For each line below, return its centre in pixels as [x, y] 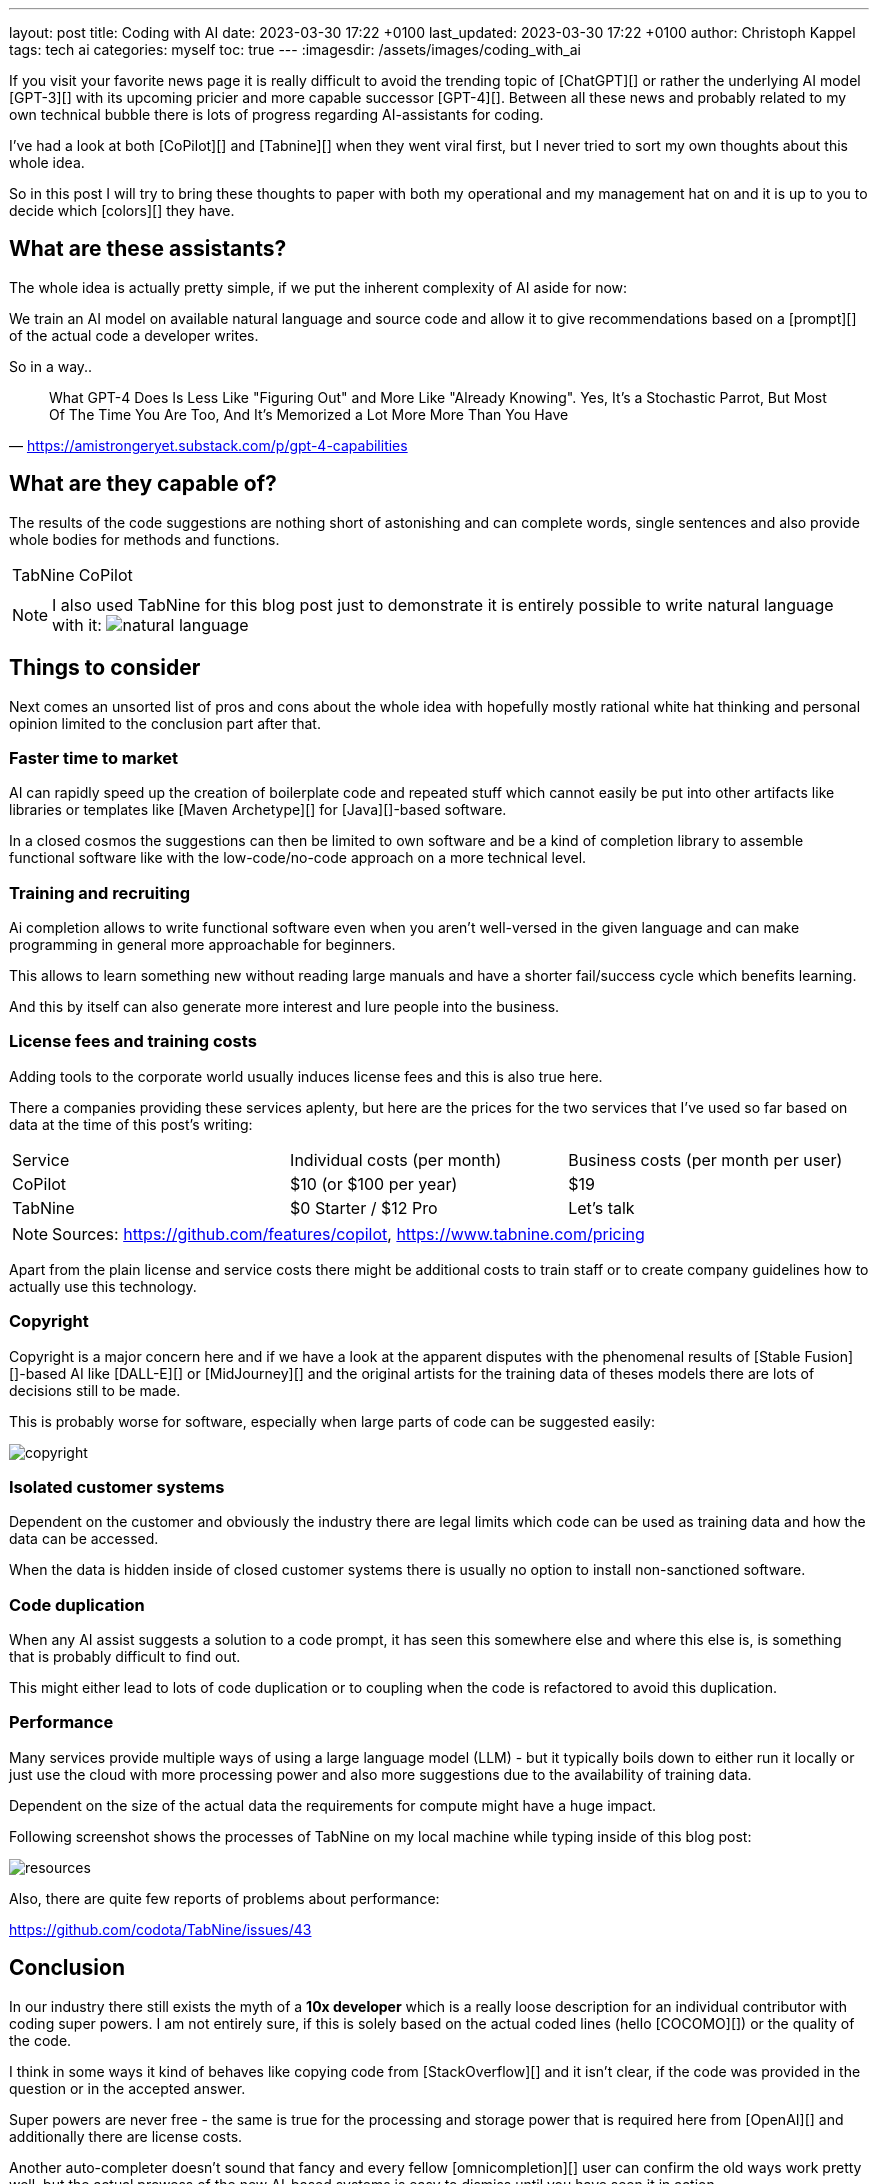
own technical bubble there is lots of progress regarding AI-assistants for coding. [276, 114]
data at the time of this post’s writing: [131, 1124]
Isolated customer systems [117, 1486]
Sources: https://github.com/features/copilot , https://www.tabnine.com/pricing [348, 1233]
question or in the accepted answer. [127, 2088]
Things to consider [105, 668]
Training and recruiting [100, 892]
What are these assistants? [148, 249]
